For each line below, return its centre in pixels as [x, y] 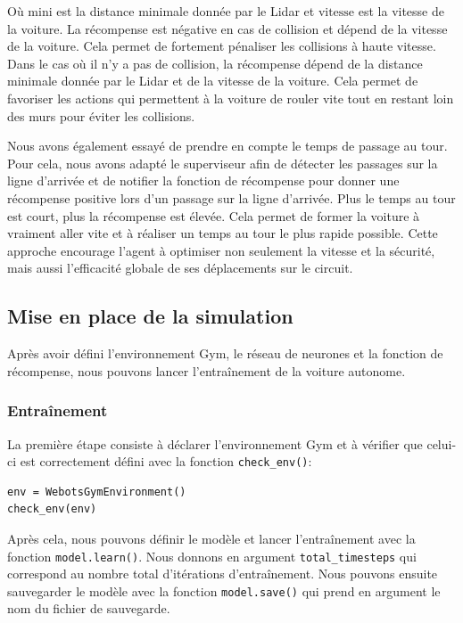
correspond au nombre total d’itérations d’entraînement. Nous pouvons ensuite [223, 574]
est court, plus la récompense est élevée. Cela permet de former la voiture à [214, 215]
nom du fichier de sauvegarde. [89, 608]
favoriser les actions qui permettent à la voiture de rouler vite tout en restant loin [231, 98]
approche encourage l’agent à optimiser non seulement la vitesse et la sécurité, [221, 250]
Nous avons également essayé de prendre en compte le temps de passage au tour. [227, 146]
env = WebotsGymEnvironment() [97, 492]
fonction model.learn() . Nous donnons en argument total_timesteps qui [212, 556]
